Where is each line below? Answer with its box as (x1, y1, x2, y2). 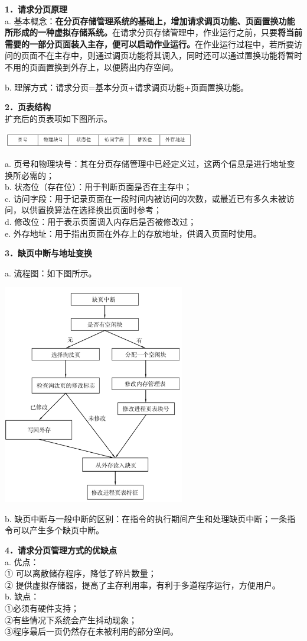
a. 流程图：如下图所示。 (5, 266, 97, 279)
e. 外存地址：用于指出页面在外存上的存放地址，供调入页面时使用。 (5, 227, 262, 239)
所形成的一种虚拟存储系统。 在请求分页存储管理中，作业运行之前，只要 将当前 (5, 26, 302, 38)
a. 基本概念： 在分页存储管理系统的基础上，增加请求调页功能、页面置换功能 (5, 14, 295, 27)
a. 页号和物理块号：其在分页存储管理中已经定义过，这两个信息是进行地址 (5, 157, 287, 169)
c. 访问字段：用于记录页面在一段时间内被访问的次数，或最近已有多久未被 (5, 192, 286, 204)
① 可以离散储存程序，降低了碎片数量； (5, 567, 156, 579)
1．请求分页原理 (5, 3, 68, 15)
